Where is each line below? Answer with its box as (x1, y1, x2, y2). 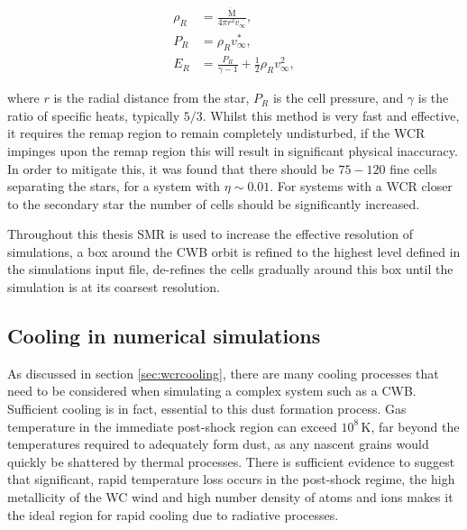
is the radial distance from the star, (53, 88, 250, 107)
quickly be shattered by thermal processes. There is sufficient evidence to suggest (7, 452, 455, 471)
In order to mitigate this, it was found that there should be (7, 159, 334, 178)
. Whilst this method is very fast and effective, (202, 105, 460, 124)
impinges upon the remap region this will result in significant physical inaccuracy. (7, 141, 458, 160)
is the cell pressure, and (272, 88, 404, 107)
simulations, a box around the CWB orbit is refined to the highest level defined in (7, 242, 461, 260)
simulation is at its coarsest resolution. (7, 278, 220, 297)
